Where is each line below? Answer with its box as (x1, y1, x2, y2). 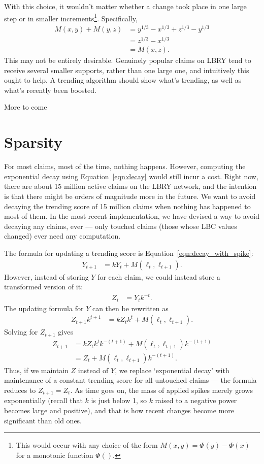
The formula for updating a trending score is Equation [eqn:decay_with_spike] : (4, 247, 253, 258)
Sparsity (4, 131, 62, 152)
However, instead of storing (4, 271, 89, 282)
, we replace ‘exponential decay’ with (115, 364, 229, 375)
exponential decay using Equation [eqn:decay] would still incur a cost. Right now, (4, 171, 258, 181)
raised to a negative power (155, 395, 237, 406)
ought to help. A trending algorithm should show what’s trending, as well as (4, 75, 242, 85)
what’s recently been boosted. (4, 84, 96, 95)
